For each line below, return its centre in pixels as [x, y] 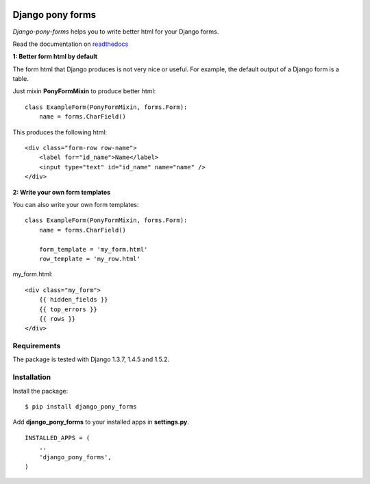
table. [21, 79]
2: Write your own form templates [62, 192]
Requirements [37, 346]
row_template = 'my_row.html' [89, 258]
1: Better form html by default [55, 57]
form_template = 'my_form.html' [93, 249]
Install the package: [40, 391]
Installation [32, 377]
